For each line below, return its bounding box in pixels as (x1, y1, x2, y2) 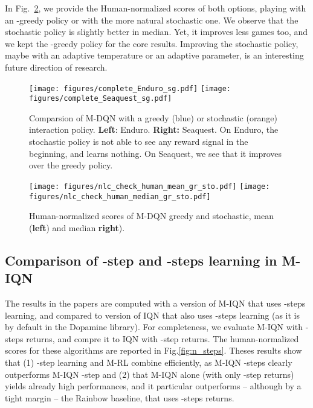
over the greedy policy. (29, 159, 113, 171)
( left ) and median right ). (29, 221, 125, 234)
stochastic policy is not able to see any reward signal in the (29, 135, 248, 148)
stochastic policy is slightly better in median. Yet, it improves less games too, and (5, 25, 308, 38)
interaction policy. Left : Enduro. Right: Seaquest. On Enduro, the (29, 123, 279, 136)
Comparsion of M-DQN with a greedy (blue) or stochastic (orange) (29, 111, 277, 124)
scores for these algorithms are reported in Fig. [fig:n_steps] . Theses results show (5, 344, 302, 357)
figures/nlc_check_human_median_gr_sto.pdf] (29, 192, 211, 201)
